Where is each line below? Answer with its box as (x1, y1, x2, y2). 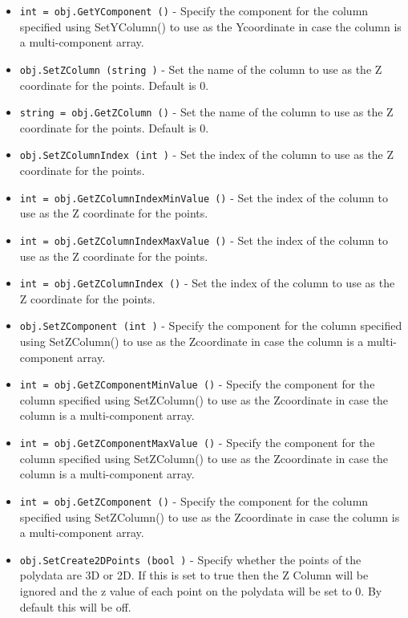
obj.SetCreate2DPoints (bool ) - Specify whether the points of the (19, 551, 362, 567)
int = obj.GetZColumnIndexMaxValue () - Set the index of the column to (19, 231, 388, 248)
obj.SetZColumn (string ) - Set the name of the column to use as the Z (19, 60, 382, 77)
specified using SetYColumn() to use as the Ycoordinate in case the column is (19, 18, 402, 35)
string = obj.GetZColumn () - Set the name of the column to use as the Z (19, 104, 394, 120)
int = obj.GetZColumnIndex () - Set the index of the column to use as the (19, 274, 395, 291)
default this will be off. (19, 598, 131, 615)
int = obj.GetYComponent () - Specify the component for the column (19, 2, 369, 18)
